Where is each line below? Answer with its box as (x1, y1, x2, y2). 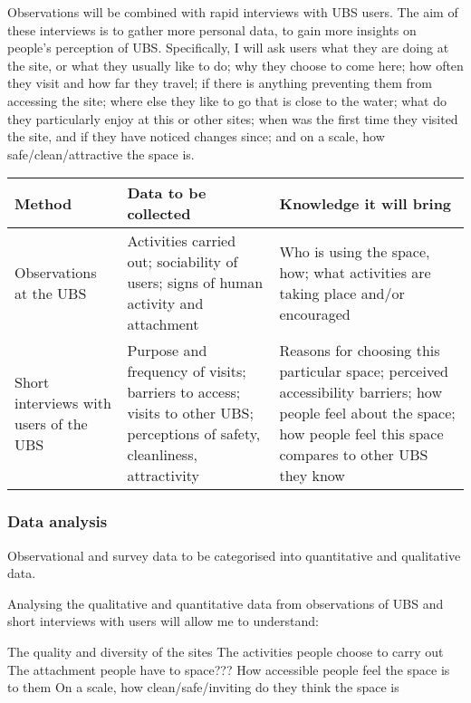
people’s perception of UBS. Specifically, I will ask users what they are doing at (7, 38, 449, 57)
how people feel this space (279, 423, 444, 445)
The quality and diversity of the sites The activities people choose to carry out (7, 641, 444, 660)
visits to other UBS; (127, 402, 254, 424)
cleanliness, (127, 444, 197, 466)
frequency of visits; (127, 361, 246, 382)
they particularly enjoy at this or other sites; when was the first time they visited (7, 109, 458, 128)
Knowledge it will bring (279, 192, 452, 214)
